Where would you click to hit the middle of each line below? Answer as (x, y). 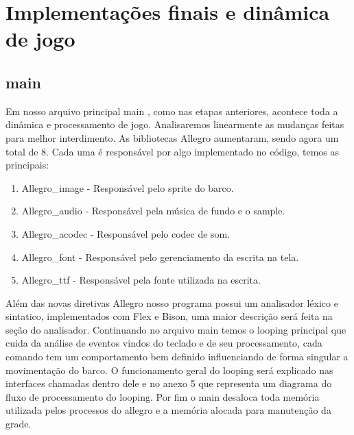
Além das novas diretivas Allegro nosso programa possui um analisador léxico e (172, 302)
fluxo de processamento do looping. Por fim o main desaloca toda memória (163, 396)
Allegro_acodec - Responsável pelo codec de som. (126, 233)
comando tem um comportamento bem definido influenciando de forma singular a (177, 357)
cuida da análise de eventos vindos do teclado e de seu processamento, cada (164, 343)
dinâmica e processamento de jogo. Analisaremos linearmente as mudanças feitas (175, 124)
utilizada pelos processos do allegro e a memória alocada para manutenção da (168, 410)
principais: (27, 165)
